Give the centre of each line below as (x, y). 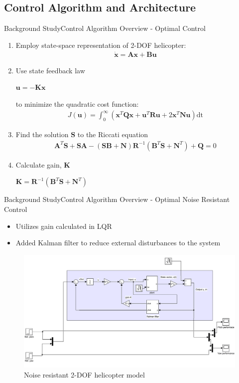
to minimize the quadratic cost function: (77, 103)
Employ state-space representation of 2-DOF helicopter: (101, 45)
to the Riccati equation (113, 134)
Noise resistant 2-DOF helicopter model (84, 374)
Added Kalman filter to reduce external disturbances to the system (118, 243)
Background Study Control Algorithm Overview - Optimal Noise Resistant (117, 199)
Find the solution (42, 134)
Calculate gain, (39, 164)
